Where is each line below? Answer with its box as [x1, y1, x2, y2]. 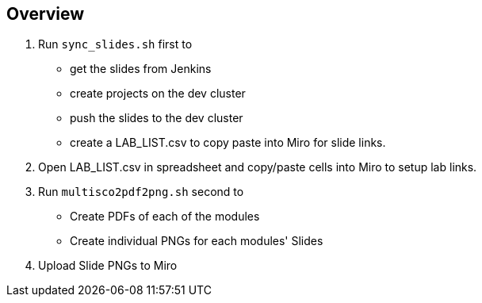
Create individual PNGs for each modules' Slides [70, 234, 323, 248]
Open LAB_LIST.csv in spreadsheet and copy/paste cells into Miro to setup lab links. [38, 160, 477, 175]
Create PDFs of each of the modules [70, 209, 260, 224]
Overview [6, 4, 85, 24]
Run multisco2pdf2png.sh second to [38, 185, 244, 199]
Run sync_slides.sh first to [38, 37, 193, 52]
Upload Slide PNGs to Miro [38, 259, 178, 273]
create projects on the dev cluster [70, 86, 246, 101]
